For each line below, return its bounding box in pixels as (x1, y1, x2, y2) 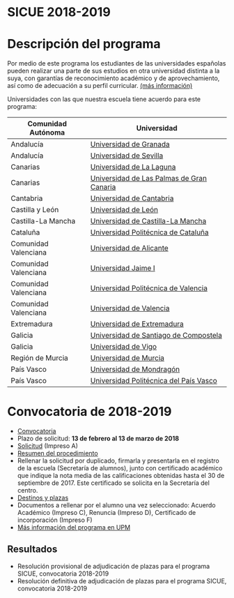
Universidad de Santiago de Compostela (90, 331, 223, 341)
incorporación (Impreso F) (17, 516, 93, 524)
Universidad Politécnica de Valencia (90, 283, 208, 293)
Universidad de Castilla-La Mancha (90, 216, 207, 226)
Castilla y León (10, 205, 59, 215)
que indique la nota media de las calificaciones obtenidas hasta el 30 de (17, 472, 225, 480)
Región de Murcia (10, 353, 68, 363)
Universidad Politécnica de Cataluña (90, 227, 209, 237)
